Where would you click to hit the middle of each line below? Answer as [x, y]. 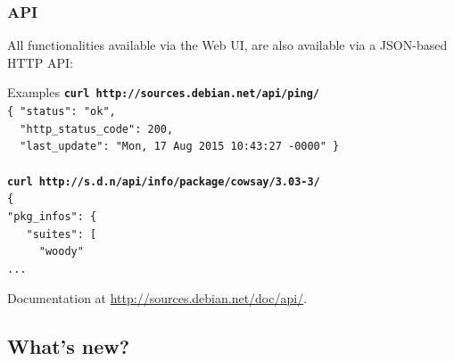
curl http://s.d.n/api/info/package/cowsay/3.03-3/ [164, 181]
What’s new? [69, 345]
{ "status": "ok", [62, 112]
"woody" [61, 252]
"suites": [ [62, 234]
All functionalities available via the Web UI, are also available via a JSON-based [227, 45]
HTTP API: [40, 62]
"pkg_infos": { [52, 216]
